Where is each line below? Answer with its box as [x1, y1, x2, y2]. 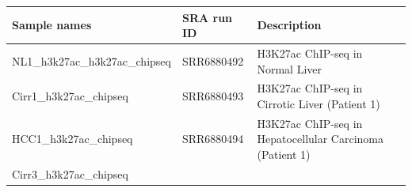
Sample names [12, 17, 92, 33]
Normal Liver [257, 60, 322, 77]
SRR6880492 [181, 52, 244, 69]
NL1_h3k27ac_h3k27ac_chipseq [12, 52, 171, 69]
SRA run [181, 9, 233, 25]
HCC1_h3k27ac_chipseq [12, 130, 133, 147]
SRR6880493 [181, 88, 244, 104]
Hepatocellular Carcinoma [257, 130, 383, 147]
